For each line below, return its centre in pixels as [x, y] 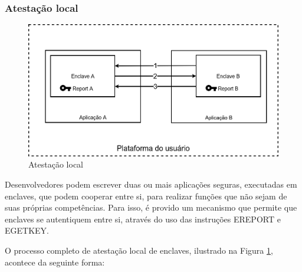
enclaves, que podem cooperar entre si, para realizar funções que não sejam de [146, 196]
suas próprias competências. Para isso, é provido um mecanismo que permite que [151, 207]
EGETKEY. [27, 230]
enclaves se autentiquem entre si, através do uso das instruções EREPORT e [143, 219]
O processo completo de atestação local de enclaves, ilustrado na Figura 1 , [139, 250]
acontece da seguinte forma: [55, 262]
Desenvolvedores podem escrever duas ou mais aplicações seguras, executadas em [151, 184]
